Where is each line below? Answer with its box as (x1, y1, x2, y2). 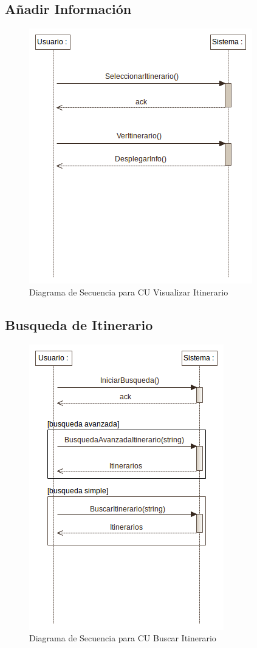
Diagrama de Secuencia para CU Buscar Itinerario (29, 632, 216, 644)
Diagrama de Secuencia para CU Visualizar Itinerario (29, 285, 228, 298)
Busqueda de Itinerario (5, 315, 153, 334)
